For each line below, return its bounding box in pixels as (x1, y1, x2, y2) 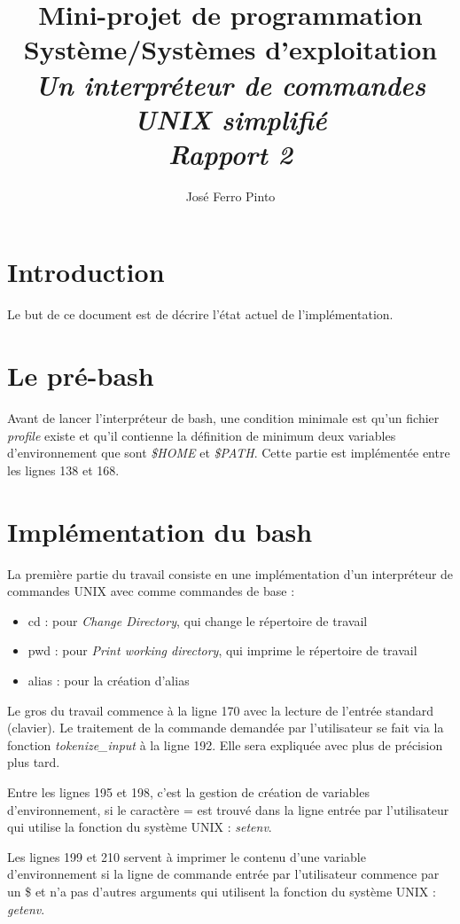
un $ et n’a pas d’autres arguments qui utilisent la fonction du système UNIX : (7, 881, 436, 900)
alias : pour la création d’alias (27, 671, 190, 689)
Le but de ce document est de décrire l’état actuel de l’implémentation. (7, 305, 394, 324)
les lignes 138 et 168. (7, 460, 120, 479)
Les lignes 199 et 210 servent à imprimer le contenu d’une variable (7, 847, 366, 865)
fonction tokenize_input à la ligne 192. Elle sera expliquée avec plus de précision (7, 735, 443, 754)
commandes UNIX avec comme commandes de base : (7, 582, 295, 600)
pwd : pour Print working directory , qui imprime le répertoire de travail (27, 641, 417, 660)
